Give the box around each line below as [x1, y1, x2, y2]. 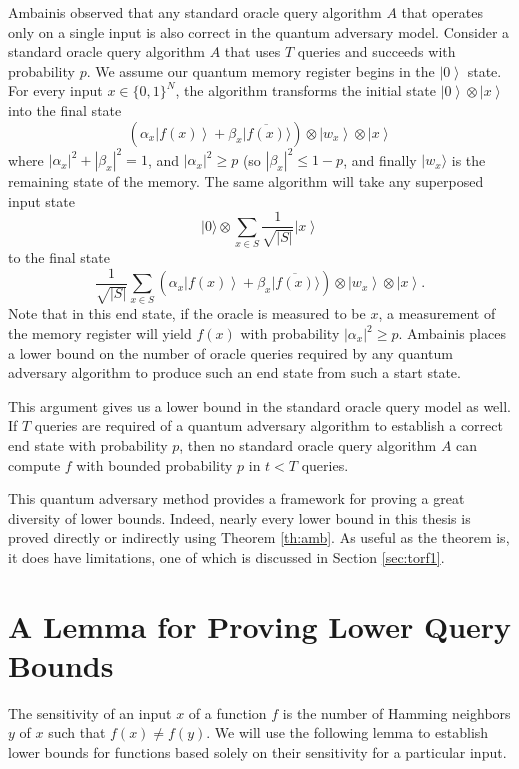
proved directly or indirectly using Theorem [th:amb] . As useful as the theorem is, [8, 527, 510, 548]
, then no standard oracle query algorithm [179, 435, 437, 455]
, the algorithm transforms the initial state [175, 80, 436, 101]
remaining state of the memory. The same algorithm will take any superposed [8, 171, 484, 192]
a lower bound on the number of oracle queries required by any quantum [8, 342, 453, 363]
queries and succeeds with [297, 41, 456, 62]
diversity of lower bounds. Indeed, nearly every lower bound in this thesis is [8, 507, 471, 528]
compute [8, 454, 61, 475]
